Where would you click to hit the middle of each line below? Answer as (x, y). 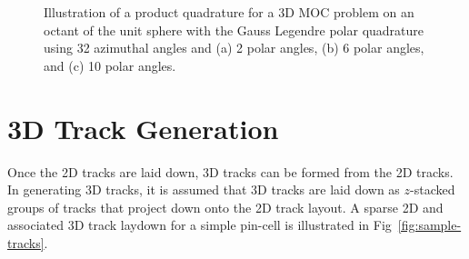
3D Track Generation (143, 128)
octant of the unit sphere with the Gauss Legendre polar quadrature (234, 30)
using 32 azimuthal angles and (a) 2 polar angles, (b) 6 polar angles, (234, 48)
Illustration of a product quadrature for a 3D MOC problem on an (229, 12)
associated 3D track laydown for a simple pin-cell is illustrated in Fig (200, 225)
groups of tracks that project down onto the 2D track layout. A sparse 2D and (225, 207)
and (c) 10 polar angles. (110, 65)
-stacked (433, 189)
